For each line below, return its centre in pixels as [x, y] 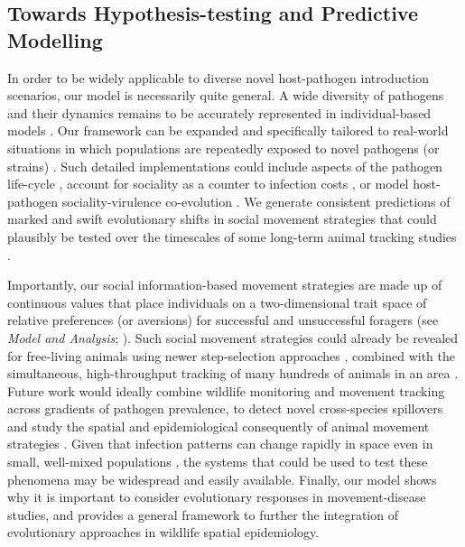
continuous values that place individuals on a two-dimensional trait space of [217, 302]
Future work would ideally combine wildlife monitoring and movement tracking [226, 390]
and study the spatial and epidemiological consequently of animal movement [219, 426]
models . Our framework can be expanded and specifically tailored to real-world [228, 130]
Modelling [55, 39]
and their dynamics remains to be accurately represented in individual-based [219, 112]
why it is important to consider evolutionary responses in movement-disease [217, 497]
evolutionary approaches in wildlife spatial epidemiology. [163, 532]
